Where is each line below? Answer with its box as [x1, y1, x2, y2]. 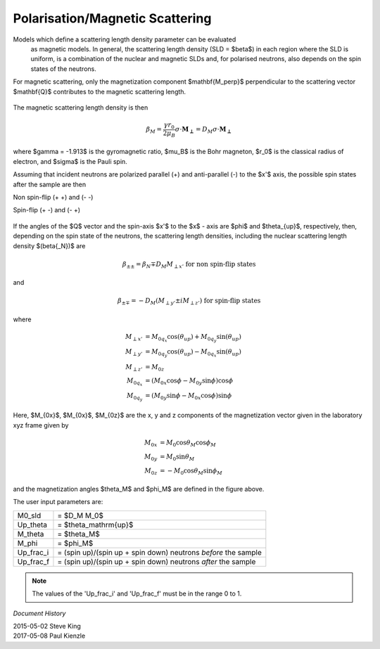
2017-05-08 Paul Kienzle [13, 631, 86, 640]
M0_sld [17, 510, 42, 520]
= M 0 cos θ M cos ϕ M [159, 439, 216, 448]
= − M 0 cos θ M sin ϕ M [159, 466, 223, 476]
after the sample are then [13, 180, 87, 188]
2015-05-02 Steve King [13, 622, 81, 631]
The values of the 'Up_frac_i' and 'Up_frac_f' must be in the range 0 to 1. [32, 589, 242, 598]
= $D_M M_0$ [57, 510, 103, 520]
